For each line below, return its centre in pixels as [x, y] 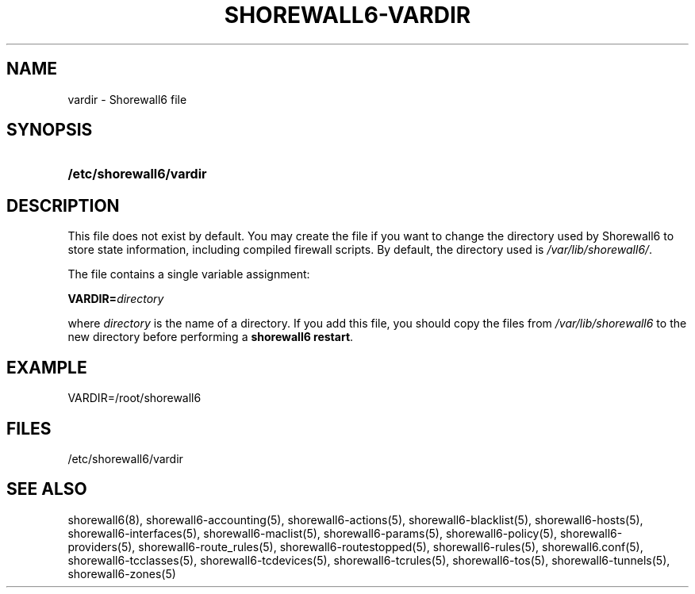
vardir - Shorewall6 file [127, 99]
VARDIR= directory [116, 299]
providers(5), [102, 546]
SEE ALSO [47, 489]
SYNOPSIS [50, 130]
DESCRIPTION [63, 205]
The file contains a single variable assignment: [189, 274]
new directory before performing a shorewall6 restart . [211, 337]
